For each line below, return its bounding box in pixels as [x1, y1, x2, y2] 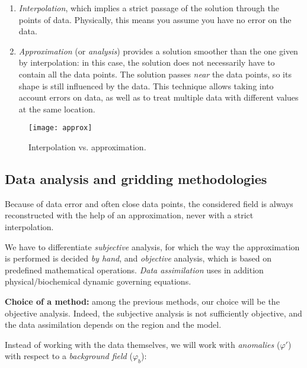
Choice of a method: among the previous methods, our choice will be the [5, 295, 280, 307]
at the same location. [18, 102, 95, 115]
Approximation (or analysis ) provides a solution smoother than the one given [18, 44, 298, 57]
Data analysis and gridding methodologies [5, 169, 267, 188]
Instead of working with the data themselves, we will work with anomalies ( [5, 338, 280, 350]
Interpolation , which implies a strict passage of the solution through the [18, 2, 279, 14]
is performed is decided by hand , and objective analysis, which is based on [5, 252, 272, 264]
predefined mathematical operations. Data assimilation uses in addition [5, 263, 264, 276]
